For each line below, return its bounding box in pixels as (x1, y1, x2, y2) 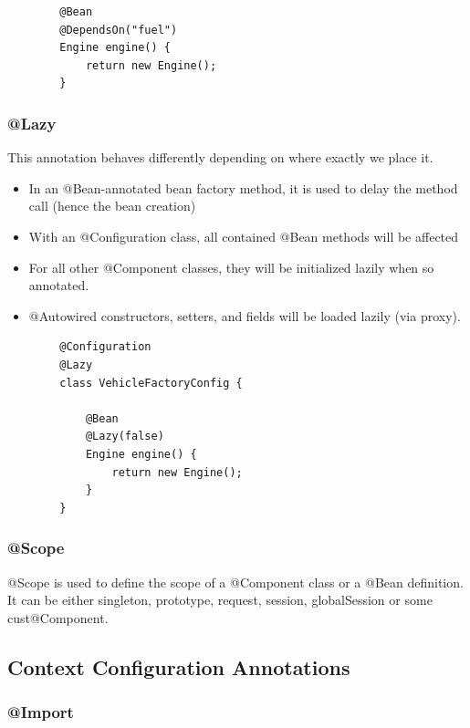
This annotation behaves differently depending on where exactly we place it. (7, 148, 433, 167)
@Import (7, 700, 74, 723)
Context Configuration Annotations (7, 652, 350, 681)
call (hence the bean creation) (28, 196, 196, 215)
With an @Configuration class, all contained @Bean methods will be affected (28, 226, 459, 245)
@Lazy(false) (85, 430, 164, 443)
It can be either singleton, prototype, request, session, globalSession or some (7, 590, 433, 609)
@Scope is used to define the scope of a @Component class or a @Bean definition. (7, 572, 464, 591)
